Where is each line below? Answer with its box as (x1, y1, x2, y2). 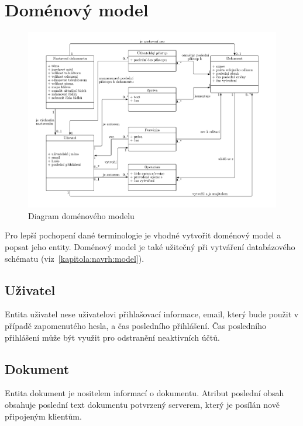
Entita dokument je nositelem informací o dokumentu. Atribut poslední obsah (5, 387, 284, 399)
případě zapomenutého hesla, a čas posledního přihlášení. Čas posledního (5, 319, 267, 331)
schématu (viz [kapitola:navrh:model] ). (5, 252, 144, 264)
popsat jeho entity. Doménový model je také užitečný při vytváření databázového (5, 240, 295, 252)
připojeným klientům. (5, 410, 82, 422)
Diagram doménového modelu (28, 209, 135, 221)
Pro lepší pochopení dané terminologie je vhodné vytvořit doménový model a (5, 229, 281, 241)
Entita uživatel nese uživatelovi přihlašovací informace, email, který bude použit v (5, 308, 299, 320)
